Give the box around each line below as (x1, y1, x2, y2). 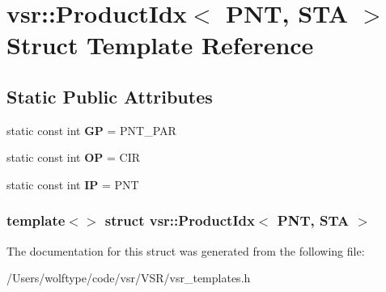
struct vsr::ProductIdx (104, 210, 255, 231)
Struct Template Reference (6, 28, 314, 61)
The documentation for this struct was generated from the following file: (6, 242, 365, 259)
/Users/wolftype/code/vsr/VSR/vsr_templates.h (6, 269, 251, 286)
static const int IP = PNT (6, 176, 139, 193)
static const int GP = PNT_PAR (6, 121, 176, 138)
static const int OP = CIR (6, 149, 140, 166)
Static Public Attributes (6, 83, 213, 108)
